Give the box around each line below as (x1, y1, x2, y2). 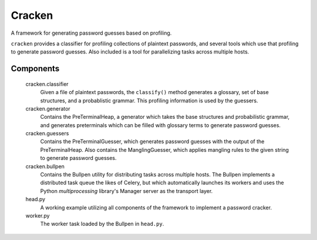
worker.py (25, 212, 50, 219)
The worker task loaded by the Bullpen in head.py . (40, 221, 164, 228)
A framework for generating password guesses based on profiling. (11, 29, 172, 36)
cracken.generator (25, 105, 70, 112)
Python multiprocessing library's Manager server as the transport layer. (40, 187, 213, 194)
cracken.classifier (25, 80, 69, 88)
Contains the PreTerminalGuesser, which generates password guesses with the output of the (40, 138, 265, 145)
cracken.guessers (25, 130, 69, 137)
